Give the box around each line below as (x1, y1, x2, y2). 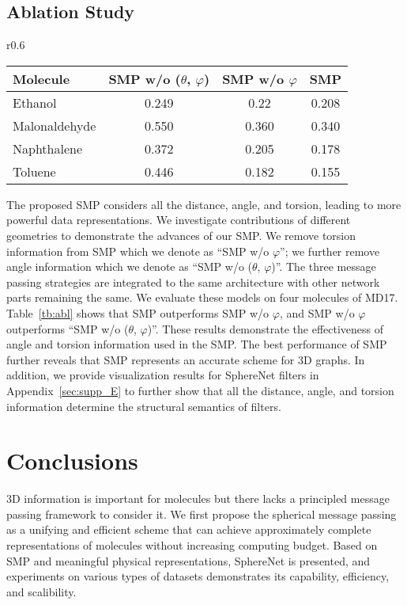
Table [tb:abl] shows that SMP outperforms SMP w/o (6, 304, 269, 321)
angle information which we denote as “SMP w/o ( (6, 258, 253, 275)
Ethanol (13, 93, 57, 112)
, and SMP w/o (279, 304, 355, 321)
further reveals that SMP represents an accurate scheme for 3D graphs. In (6, 351, 365, 367)
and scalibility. (6, 583, 77, 599)
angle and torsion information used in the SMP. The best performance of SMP (6, 336, 387, 352)
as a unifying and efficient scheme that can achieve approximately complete (6, 521, 371, 538)
